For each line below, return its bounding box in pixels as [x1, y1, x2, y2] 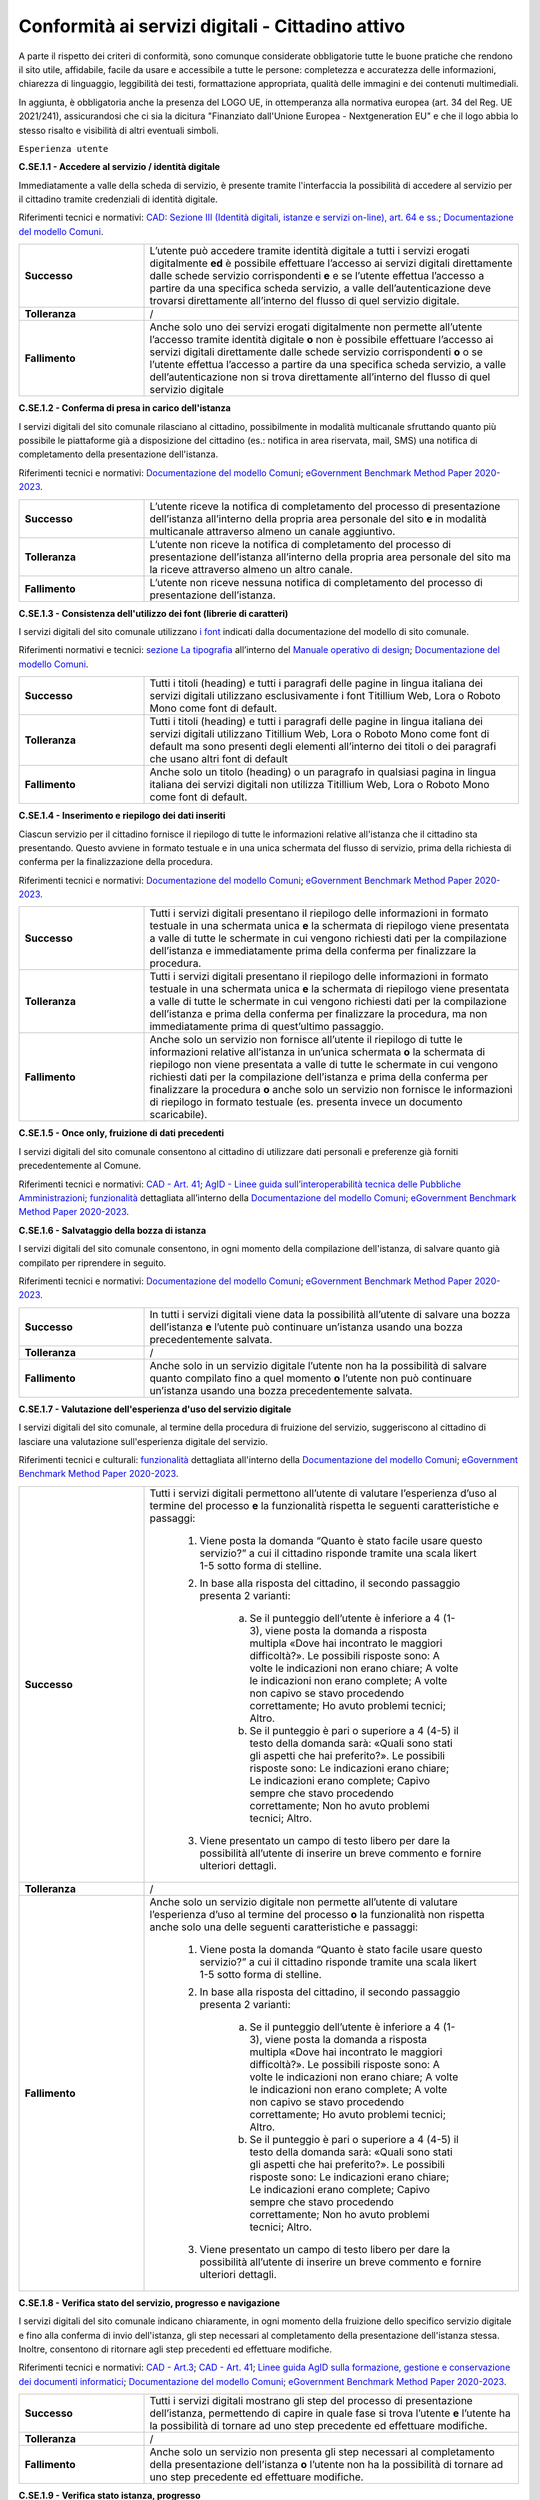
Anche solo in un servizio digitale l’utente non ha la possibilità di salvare [149, 1358, 487, 1372]
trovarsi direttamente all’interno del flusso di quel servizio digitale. [149, 294, 460, 308]
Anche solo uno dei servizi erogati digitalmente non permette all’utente [149, 320, 483, 334]
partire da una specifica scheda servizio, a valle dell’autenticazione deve [149, 281, 492, 295]
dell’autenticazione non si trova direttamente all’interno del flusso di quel [149, 370, 491, 384]
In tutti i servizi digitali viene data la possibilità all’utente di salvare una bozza [149, 1307, 511, 1321]
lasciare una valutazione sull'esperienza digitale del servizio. [18, 1435, 269, 1447]
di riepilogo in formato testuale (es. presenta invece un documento [149, 1095, 464, 1109]
